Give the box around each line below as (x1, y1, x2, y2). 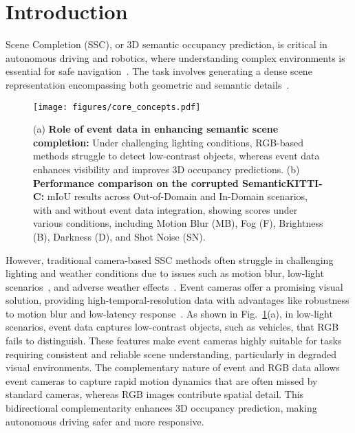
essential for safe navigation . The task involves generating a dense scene (6, 64, 312, 78)
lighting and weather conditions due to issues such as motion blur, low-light (6, 266, 324, 280)
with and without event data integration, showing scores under (33, 202, 298, 216)
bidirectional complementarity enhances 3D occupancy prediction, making (6, 401, 317, 415)
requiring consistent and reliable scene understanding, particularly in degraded (6, 346, 336, 361)
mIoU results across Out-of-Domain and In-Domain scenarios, (47, 189, 308, 203)
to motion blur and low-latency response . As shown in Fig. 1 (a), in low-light (6, 306, 333, 320)
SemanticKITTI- (242, 175, 323, 190)
